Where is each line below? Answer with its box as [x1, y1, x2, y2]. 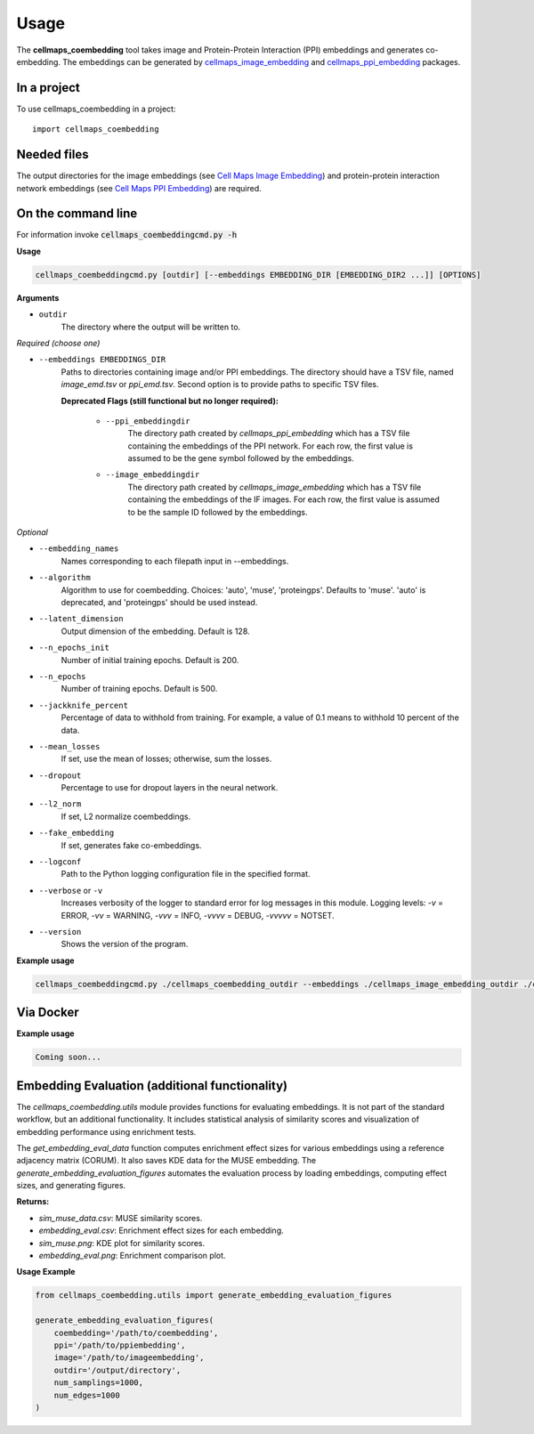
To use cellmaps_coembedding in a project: [16, 103, 176, 114]
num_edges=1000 [53, 1389, 120, 1400]
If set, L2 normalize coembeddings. [61, 811, 191, 822]
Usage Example [16, 1267, 76, 1277]
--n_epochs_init [38, 643, 110, 653]
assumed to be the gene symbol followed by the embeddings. [127, 453, 355, 464]
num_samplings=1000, [53, 1378, 144, 1388]
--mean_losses [38, 741, 101, 751]
